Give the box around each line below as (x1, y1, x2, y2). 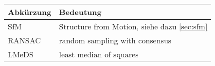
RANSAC (8, 35, 41, 46)
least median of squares (59, 49, 139, 60)
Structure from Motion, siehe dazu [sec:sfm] (59, 21, 208, 32)
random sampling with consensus (59, 35, 172, 46)
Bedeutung (59, 6, 102, 17)
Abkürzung (8, 6, 52, 17)
